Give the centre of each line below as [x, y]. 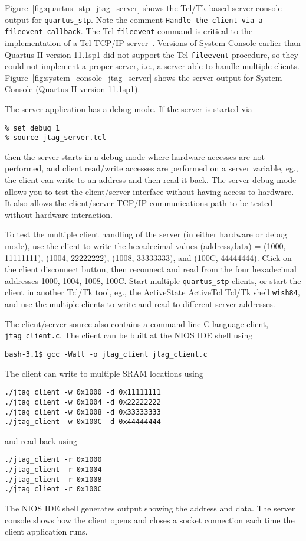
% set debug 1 [32, 128]
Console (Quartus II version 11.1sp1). [73, 89]
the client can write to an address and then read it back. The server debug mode [151, 180]
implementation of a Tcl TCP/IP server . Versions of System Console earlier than [153, 42]
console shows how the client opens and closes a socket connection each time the [150, 519]
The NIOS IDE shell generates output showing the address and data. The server [150, 508]
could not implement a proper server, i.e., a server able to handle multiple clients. [152, 66]
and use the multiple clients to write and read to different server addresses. [140, 304]
